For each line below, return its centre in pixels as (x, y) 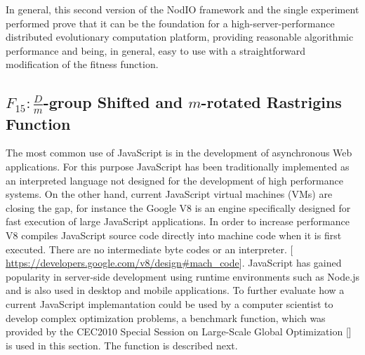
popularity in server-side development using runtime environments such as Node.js (182, 276)
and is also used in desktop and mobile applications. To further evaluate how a (175, 290)
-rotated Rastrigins (271, 102)
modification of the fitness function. (82, 64)
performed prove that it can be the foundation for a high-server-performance (170, 23)
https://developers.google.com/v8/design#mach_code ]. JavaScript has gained (174, 263)
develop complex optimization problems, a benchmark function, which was (166, 317)
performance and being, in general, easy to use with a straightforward (156, 50)
